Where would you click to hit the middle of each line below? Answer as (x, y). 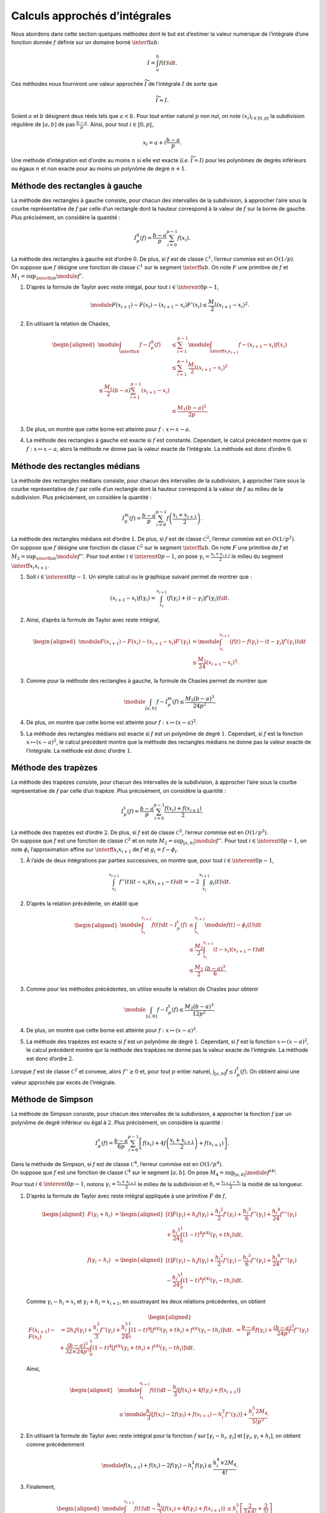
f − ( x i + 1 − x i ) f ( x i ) (263, 345)
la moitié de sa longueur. (272, 1184)
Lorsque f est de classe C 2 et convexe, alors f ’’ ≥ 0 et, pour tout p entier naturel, (111, 1071)
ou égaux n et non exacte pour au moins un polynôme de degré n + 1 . (99, 169)
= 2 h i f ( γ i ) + (76, 1330)
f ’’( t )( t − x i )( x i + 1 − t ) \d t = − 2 (159, 882)
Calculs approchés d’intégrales (91, 16)
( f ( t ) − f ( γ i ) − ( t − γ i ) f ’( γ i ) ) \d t (268, 642)
